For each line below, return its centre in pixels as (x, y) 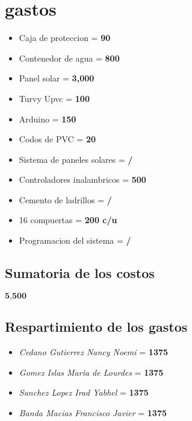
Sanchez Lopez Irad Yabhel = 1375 (84, 392)
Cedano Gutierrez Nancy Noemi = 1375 (94, 352)
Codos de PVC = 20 (57, 139)
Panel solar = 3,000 (57, 78)
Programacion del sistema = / (75, 240)
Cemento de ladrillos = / (65, 199)
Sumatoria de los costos (80, 273)
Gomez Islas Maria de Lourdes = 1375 (91, 372)
